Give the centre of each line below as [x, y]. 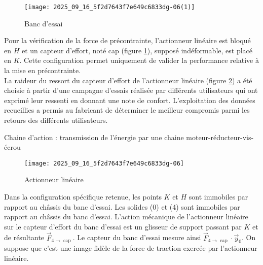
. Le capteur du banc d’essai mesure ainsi [137, 237]
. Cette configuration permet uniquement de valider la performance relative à [139, 60]
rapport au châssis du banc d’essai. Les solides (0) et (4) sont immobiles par [122, 206]
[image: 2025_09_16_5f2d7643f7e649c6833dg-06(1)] [110, 7]
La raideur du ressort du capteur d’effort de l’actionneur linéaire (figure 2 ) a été [128, 80]
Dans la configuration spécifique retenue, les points [83, 197]
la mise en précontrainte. [43, 70]
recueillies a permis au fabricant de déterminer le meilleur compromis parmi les [127, 110]
